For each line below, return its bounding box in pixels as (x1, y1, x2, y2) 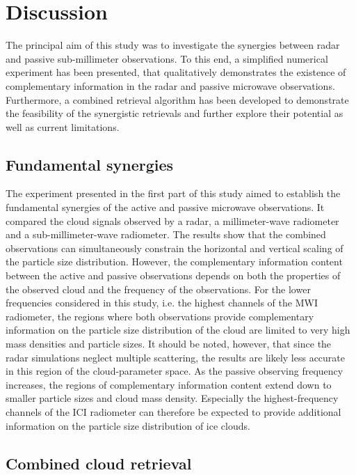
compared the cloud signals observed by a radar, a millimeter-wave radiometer (6, 213, 339, 228)
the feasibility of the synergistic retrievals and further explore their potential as (6, 106, 343, 120)
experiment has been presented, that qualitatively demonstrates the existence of (6, 65, 346, 79)
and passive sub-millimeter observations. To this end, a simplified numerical (6, 51, 328, 65)
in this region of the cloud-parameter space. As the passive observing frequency (6, 364, 343, 378)
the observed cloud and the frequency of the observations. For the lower (6, 281, 311, 296)
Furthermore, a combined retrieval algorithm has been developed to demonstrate (6, 92, 349, 107)
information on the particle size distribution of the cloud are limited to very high (6, 322, 350, 337)
